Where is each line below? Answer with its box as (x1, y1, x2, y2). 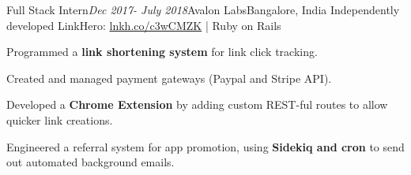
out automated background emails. (6, 154, 175, 170)
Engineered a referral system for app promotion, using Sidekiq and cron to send (6, 138, 405, 155)
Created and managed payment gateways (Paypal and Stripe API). (6, 69, 332, 86)
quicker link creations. (6, 111, 113, 128)
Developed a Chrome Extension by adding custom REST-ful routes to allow (6, 96, 388, 113)
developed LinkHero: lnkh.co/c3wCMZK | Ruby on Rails (6, 17, 281, 33)
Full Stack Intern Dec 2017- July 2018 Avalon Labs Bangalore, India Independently (6, 2, 400, 17)
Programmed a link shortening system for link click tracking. (6, 43, 318, 60)
